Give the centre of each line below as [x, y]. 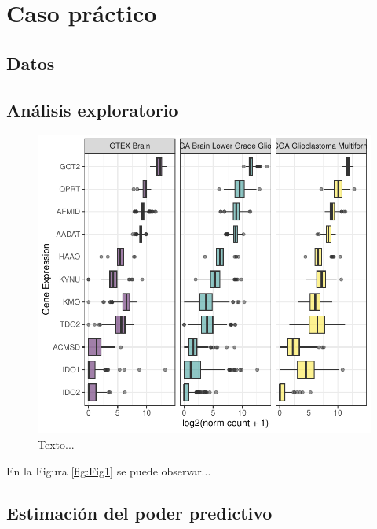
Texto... [56, 444]
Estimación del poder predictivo [139, 513]
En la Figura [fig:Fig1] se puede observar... [109, 470]
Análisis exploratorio [92, 109]
